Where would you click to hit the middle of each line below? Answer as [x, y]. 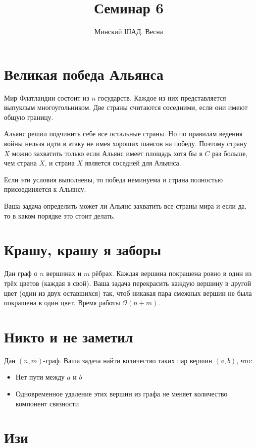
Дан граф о [21, 273]
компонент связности [47, 403]
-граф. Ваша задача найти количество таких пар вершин [128, 360]
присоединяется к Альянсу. [45, 189]
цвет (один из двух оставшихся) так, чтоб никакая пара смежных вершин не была [128, 293]
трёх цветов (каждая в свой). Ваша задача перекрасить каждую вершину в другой [128, 283]
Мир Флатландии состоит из [47, 97]
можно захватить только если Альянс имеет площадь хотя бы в [107, 153]
